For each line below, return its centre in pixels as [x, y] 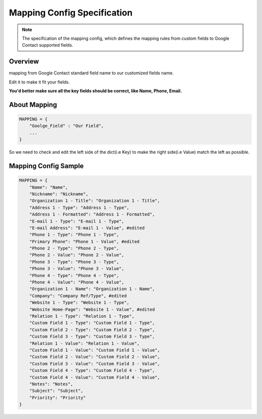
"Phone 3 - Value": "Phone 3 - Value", [77, 269]
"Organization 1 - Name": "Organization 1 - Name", [92, 289]
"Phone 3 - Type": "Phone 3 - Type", [74, 262]
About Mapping [33, 105]
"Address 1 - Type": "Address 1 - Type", [79, 208]
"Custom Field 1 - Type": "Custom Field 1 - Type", [92, 323]
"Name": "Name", [49, 187]
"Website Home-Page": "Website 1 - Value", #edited [92, 309]
